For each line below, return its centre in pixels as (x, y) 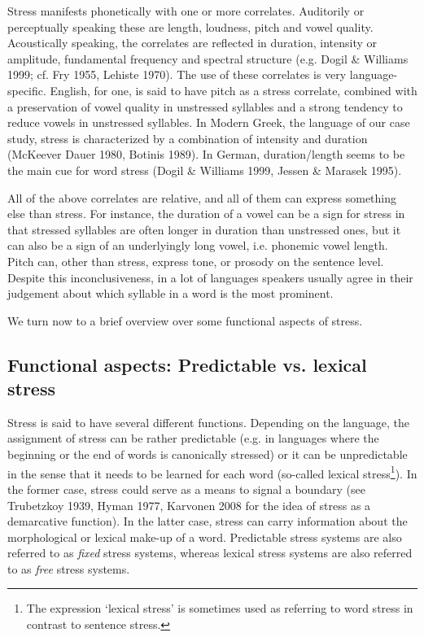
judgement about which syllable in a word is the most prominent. (170, 293)
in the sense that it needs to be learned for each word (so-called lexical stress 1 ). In (212, 472)
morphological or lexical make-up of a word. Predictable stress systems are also (205, 537)
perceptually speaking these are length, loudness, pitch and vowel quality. (190, 26)
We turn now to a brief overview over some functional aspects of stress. (185, 320)
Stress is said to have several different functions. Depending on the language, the (208, 422)
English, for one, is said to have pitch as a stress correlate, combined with (234, 90)
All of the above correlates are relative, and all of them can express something (202, 197)
